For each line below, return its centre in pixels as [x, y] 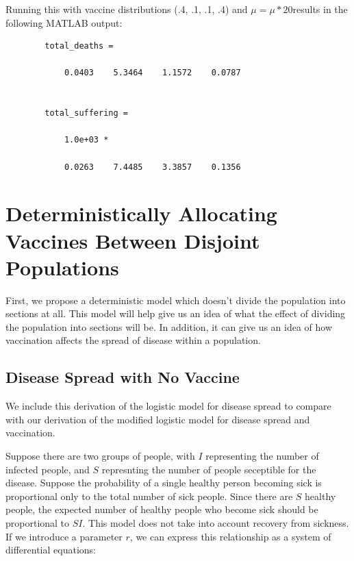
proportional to [38, 522]
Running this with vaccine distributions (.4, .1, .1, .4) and [127, 9]
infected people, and [48, 469]
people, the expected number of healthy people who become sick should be [162, 509]
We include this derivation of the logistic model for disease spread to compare [168, 406]
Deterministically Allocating [141, 213]
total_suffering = [86, 113]
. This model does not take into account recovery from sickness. [216, 522]
